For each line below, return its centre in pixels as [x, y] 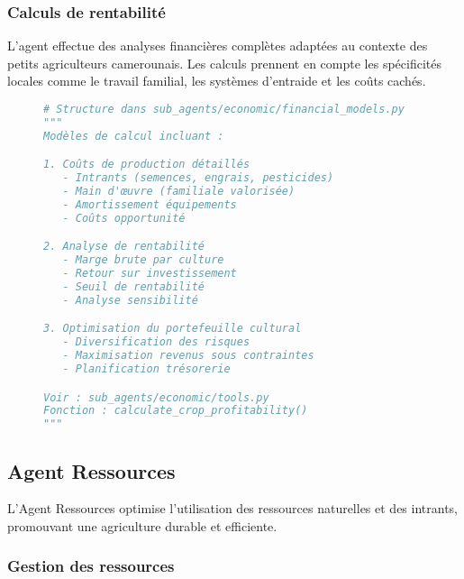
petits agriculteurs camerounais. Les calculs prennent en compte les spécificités [224, 63]
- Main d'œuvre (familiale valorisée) [179, 192]
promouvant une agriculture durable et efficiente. [142, 525]
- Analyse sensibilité [130, 300]
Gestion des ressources [91, 566]
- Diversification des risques [156, 342]
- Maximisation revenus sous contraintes [188, 356]
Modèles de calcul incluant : [134, 136]
